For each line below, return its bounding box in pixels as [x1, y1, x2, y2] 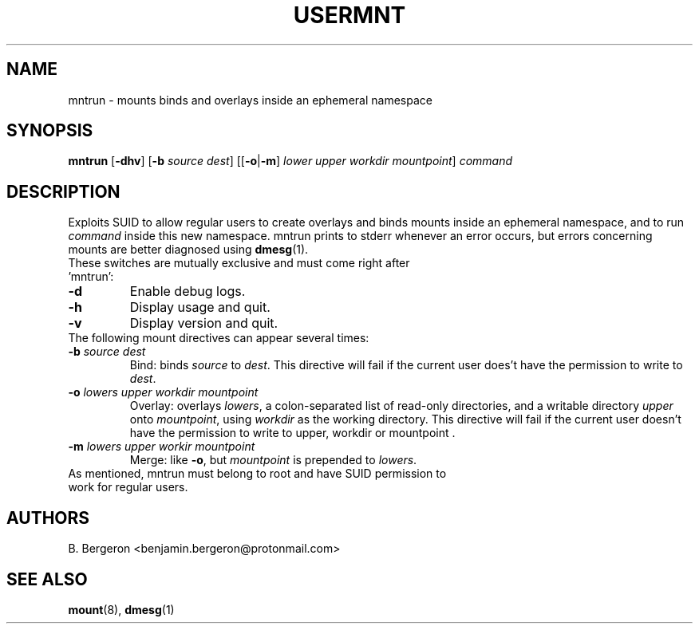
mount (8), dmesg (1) [68, 602, 175, 616]
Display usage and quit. [129, 299, 271, 316]
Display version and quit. [129, 315, 278, 332]
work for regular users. [68, 480, 188, 494]
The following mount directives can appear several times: [68, 331, 369, 345]
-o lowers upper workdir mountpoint [68, 385, 259, 400]
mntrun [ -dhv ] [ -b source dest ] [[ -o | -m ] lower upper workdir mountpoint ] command [68, 154, 513, 168]
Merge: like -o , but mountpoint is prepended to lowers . [129, 453, 417, 467]
